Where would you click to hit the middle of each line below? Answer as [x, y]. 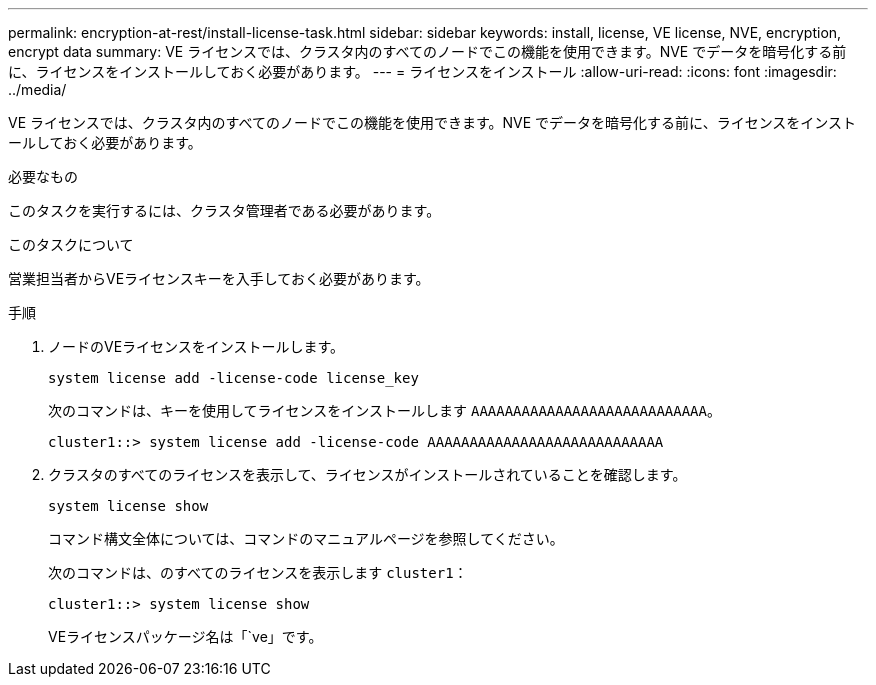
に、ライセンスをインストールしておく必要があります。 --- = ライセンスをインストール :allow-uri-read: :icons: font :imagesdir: [422, 71]
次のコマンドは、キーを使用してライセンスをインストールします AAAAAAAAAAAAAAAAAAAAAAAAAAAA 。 [384, 410]
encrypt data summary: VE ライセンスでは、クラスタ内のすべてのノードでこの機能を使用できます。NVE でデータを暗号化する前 [427, 51]
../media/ [37, 89]
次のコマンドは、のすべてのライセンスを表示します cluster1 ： [258, 572]
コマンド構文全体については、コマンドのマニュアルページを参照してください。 [306, 538]
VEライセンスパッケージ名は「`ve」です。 [185, 636]
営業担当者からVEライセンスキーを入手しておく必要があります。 [219, 278]
